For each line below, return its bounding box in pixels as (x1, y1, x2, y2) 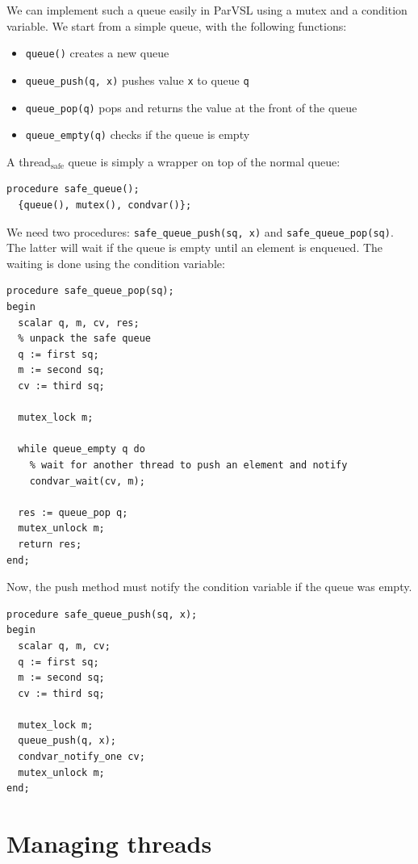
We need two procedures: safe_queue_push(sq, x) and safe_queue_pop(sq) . (6, 223, 394, 240)
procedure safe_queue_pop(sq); (6, 285, 174, 297)
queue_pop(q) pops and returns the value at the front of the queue (25, 99, 357, 115)
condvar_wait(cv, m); (29, 475, 145, 487)
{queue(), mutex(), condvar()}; (18, 199, 192, 211)
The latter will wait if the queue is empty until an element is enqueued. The (6, 239, 383, 256)
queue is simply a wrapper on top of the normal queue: (68, 153, 341, 170)
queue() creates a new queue (25, 44, 169, 61)
